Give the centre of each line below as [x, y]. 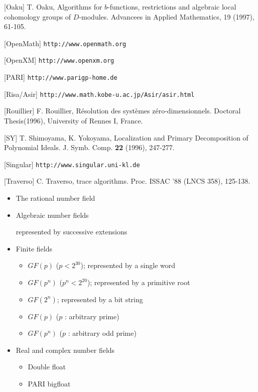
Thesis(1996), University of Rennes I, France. [74, 120]
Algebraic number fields [52, 215]
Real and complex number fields [65, 350]
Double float [47, 367]
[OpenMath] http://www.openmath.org [65, 43]
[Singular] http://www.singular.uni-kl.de [72, 164]
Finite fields [34, 248]
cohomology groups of [38, 16]
